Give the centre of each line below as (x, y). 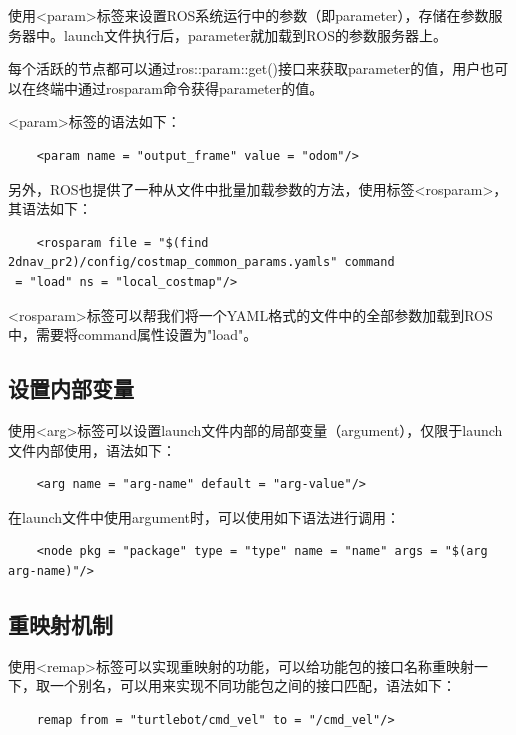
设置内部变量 (71, 388)
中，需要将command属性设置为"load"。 (133, 334)
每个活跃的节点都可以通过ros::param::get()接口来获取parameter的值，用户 (244, 68)
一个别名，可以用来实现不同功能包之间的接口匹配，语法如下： (252, 685)
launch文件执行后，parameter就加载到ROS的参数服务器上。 (255, 34)
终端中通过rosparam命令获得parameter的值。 (179, 87)
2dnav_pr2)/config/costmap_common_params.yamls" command (201, 262)
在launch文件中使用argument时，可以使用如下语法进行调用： (204, 516)
